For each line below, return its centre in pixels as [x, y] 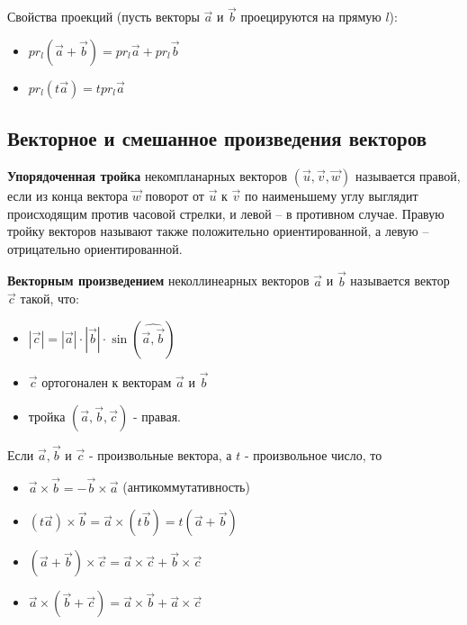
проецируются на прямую [311, 17]
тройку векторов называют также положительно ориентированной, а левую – [218, 231]
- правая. [157, 416]
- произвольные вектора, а [160, 454]
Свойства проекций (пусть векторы [103, 17]
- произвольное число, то [313, 454]
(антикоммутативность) [186, 487]
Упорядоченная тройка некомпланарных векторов [148, 176]
